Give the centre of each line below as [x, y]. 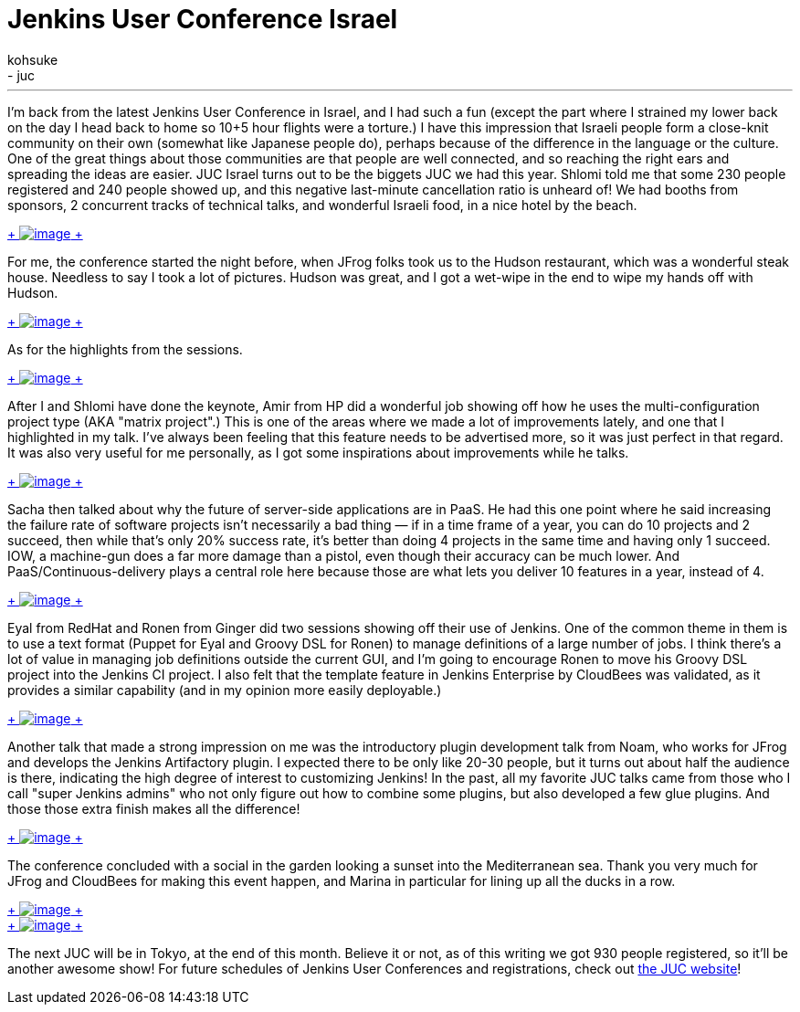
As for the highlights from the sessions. [125, 349]
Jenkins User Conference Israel [203, 19]
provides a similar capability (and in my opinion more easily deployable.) [225, 690]
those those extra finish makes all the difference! [154, 808]
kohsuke [33, 59]
